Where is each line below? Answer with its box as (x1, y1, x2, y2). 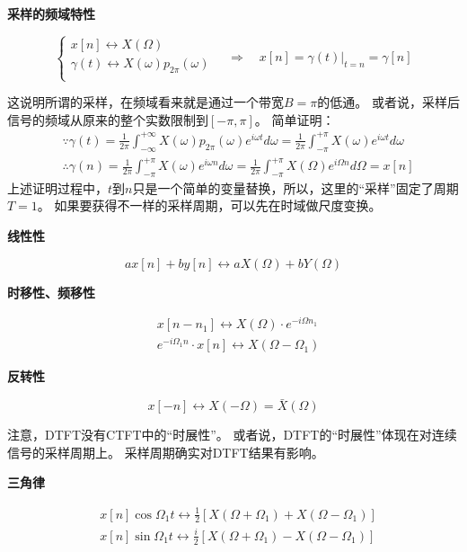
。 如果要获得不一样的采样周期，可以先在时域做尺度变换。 (37, 196, 382, 215)
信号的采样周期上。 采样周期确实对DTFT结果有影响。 (7, 442, 324, 461)
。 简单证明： (254, 110, 335, 129)
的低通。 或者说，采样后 (317, 93, 460, 111)
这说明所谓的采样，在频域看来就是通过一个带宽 (7, 93, 284, 111)
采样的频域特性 (7, 4, 95, 22)
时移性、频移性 (7, 282, 95, 301)
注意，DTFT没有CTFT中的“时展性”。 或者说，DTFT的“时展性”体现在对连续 (7, 425, 457, 444)
